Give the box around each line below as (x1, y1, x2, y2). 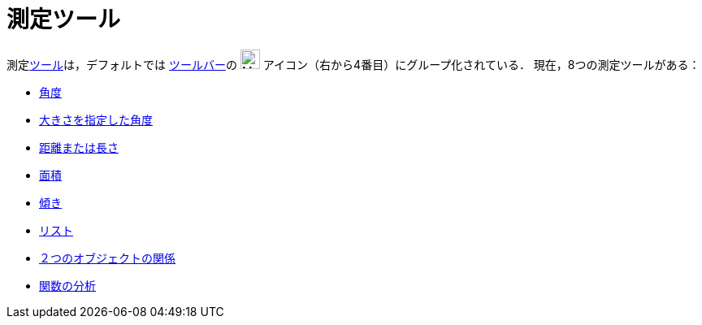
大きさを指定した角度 (39, 112, 153, 127)
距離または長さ (39, 140, 119, 154)
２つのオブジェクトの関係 (39, 250, 175, 265)
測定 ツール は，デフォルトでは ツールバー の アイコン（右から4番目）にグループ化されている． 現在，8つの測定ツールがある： (6, 57, 700, 71)
